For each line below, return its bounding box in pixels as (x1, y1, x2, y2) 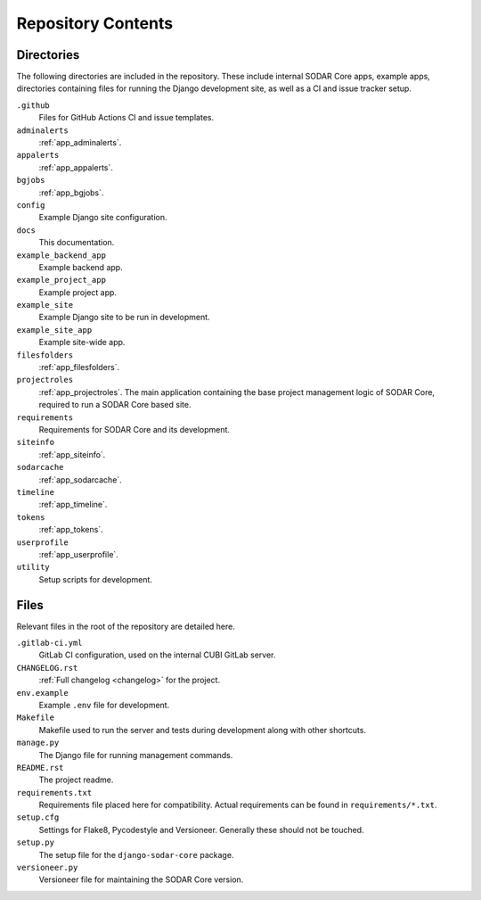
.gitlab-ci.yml (16, 638, 84, 648)
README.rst (16, 763, 64, 772)
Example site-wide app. (38, 337, 126, 348)
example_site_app (16, 325, 93, 334)
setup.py (16, 838, 55, 847)
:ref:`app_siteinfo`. (38, 449, 106, 459)
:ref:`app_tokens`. (38, 524, 103, 535)
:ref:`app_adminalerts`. (38, 137, 122, 148)
